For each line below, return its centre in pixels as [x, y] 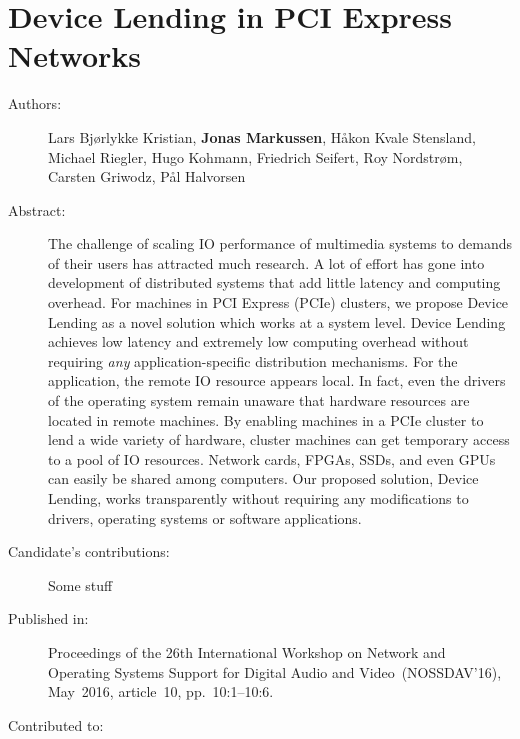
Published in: [48, 618]
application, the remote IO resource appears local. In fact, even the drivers [277, 380]
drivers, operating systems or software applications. [205, 517]
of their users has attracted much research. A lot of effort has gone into [266, 262]
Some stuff [80, 584]
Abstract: [37, 209]
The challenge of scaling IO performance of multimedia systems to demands [280, 243]
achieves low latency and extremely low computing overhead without [258, 341]
